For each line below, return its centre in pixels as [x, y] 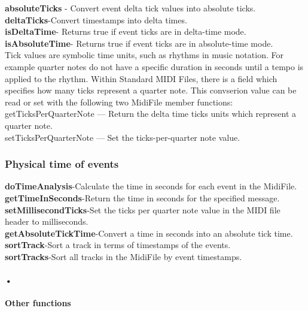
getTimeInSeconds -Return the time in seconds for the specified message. [142, 197]
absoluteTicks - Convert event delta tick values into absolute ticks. [130, 8]
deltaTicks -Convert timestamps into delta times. [96, 19]
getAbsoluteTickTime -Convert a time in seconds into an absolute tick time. [149, 233]
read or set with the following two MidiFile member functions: [119, 102]
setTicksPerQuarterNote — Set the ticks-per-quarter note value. [123, 137]
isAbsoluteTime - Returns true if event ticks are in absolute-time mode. [139, 43]
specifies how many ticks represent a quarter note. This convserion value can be [151, 90]
